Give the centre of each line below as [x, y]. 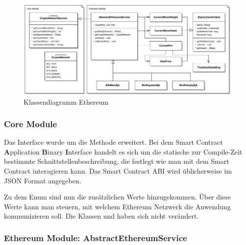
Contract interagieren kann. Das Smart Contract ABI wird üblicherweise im [118, 170]
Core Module [31, 123]
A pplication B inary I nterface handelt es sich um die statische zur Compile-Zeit [123, 151]
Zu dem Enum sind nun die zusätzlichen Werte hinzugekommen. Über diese [117, 197]
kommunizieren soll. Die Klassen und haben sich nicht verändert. [101, 216]
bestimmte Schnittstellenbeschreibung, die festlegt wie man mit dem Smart [117, 161]
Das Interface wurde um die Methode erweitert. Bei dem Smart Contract [113, 142]
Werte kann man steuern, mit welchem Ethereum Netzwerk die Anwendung [117, 206]
